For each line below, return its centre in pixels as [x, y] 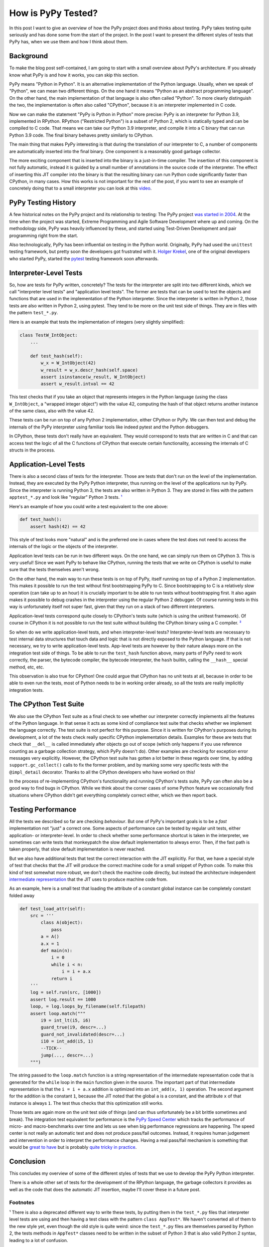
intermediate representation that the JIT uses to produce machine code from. [88, 879]
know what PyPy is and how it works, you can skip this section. [74, 75]
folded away [22, 895]
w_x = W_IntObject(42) [68, 363]
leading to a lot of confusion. [39, 1240]
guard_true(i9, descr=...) [73, 1027]
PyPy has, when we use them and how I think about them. [68, 42]
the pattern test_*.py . [34, 313]
